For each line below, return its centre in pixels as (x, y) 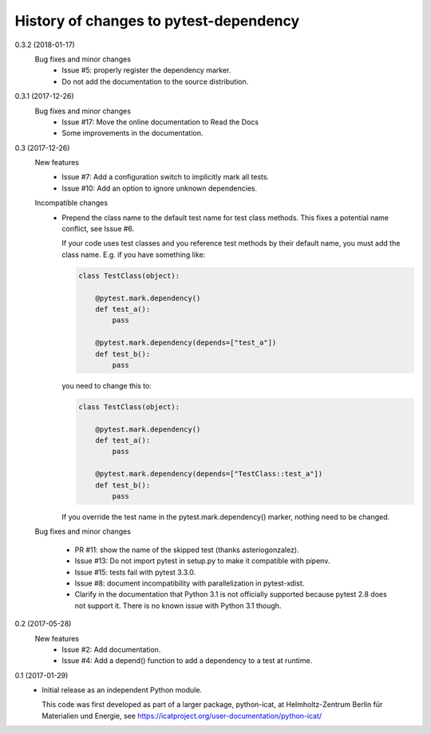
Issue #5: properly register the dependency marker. (146, 70)
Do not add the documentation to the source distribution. (155, 81)
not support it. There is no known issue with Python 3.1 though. (178, 606)
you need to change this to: (107, 385)
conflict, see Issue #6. (98, 229)
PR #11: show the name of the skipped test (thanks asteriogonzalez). (187, 550)
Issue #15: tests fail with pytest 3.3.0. (135, 572)
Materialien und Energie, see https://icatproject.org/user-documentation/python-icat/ (182, 716)
